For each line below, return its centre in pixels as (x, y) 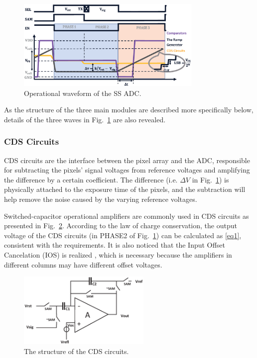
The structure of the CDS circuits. (76, 351)
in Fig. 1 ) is (210, 179)
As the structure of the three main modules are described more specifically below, (129, 110)
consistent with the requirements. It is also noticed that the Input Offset (115, 245)
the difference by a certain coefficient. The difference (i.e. (91, 179)
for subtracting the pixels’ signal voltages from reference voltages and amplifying (127, 170)
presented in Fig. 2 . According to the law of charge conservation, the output (121, 225)
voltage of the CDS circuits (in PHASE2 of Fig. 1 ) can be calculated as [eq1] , (123, 235)
